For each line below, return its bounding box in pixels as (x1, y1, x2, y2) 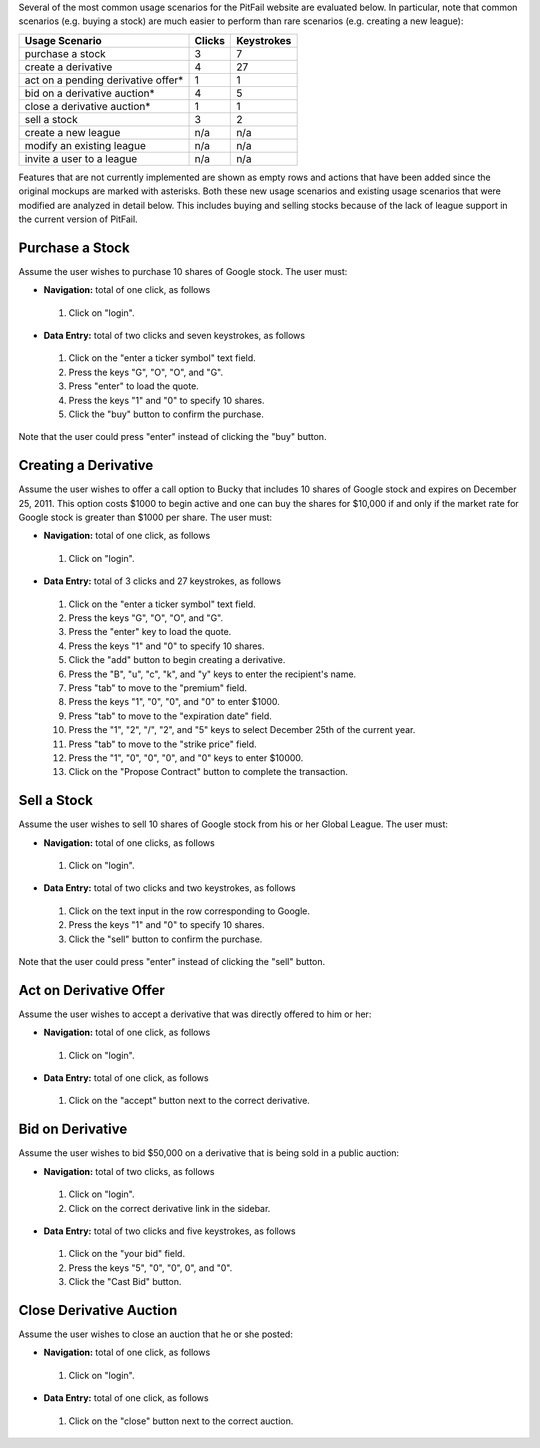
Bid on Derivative (18, 1121, 128, 1138)
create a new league (24, 125, 121, 139)
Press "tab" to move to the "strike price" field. (68, 738, 257, 750)
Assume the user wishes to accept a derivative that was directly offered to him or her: (18, 1008, 372, 1020)
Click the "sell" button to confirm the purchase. (68, 933, 263, 945)
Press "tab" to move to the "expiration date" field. (68, 710, 272, 722)
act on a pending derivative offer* (24, 73, 184, 87)
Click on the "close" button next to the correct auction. (68, 1415, 294, 1427)
